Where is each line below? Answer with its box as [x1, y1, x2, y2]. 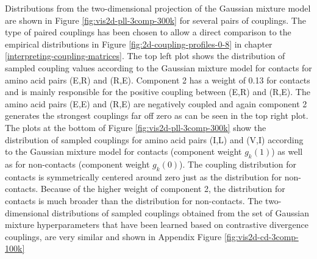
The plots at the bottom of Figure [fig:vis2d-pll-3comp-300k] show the [5, 121, 266, 133]
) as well [271, 145, 303, 158]
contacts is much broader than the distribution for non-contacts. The [5, 194, 263, 207]
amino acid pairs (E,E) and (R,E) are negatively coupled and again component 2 [5, 97, 307, 110]
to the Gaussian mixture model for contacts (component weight [5, 145, 242, 158]
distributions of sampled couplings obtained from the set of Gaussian [52, 206, 309, 219]
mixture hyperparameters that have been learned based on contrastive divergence [5, 218, 308, 231]
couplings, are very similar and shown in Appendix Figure [5, 230, 222, 243]
